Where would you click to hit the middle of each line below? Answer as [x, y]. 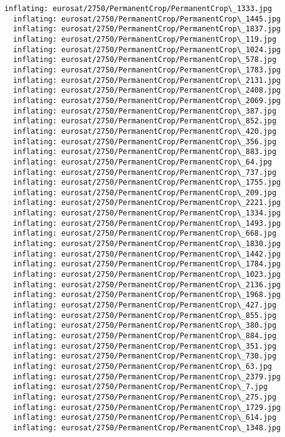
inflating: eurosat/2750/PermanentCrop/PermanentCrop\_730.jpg [145, 356]
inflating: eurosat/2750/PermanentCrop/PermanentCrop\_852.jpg [145, 121]
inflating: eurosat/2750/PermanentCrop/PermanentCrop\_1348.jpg [147, 427]
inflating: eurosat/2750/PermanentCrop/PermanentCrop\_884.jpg [145, 336]
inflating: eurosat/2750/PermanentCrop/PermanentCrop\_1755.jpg [147, 183]
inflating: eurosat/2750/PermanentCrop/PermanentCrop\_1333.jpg [138, 9]
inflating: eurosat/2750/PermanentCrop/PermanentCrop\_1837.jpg [147, 29]
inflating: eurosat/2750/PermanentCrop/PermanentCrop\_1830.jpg [147, 244]
